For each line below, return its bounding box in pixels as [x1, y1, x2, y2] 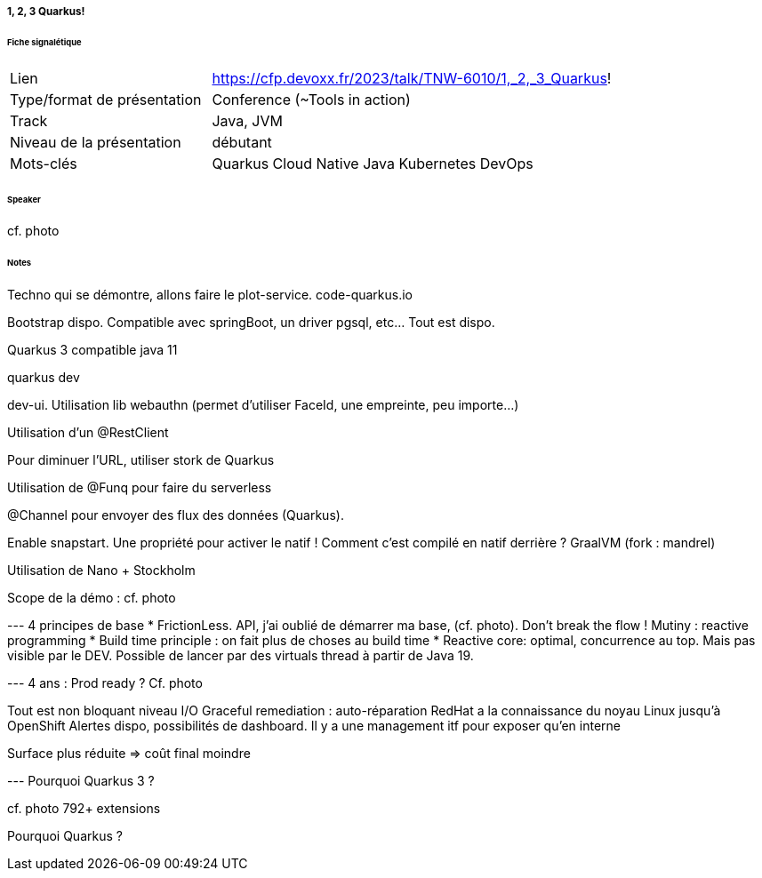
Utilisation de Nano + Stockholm [7, 563, 196, 579]
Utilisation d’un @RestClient [7, 425, 169, 441]
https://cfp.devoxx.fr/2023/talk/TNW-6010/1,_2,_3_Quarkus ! [212, 68, 612, 87]
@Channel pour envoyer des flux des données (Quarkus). [7, 507, 344, 523]
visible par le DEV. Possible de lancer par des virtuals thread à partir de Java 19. [7, 648, 474, 664]
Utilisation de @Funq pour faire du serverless [7, 480, 272, 496]
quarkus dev [7, 370, 80, 386]
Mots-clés [10, 154, 77, 172]
